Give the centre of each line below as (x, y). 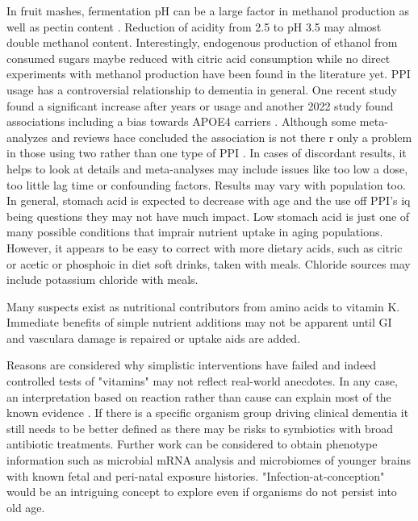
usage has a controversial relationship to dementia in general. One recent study (202, 89)
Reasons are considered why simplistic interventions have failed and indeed (192, 365)
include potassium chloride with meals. (102, 279)
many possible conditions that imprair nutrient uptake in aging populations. (195, 232)
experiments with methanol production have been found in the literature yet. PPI (209, 74)
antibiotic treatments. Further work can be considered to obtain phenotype (192, 444)
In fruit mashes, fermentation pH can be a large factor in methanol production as (208, 10)
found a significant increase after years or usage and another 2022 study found (200, 105)
